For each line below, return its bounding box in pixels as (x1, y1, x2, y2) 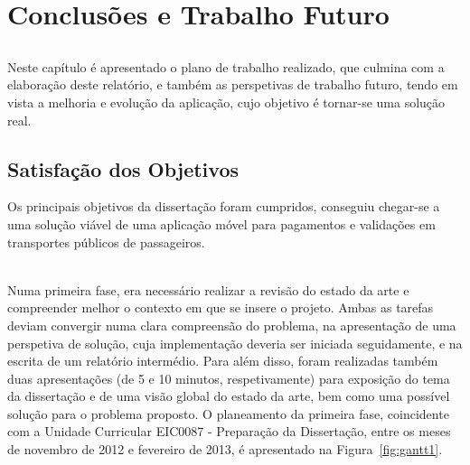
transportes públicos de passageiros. (7, 232, 205, 251)
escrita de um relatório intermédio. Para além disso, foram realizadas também (7, 351, 438, 370)
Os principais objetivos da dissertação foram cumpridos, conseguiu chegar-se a (7, 197, 440, 216)
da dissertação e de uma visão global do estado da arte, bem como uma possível (7, 386, 450, 405)
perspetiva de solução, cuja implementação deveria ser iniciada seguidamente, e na (7, 333, 463, 352)
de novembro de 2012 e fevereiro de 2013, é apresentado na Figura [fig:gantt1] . (7, 440, 443, 459)
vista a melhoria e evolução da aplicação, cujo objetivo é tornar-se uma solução (7, 92, 446, 111)
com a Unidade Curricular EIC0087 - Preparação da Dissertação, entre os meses (7, 422, 451, 441)
